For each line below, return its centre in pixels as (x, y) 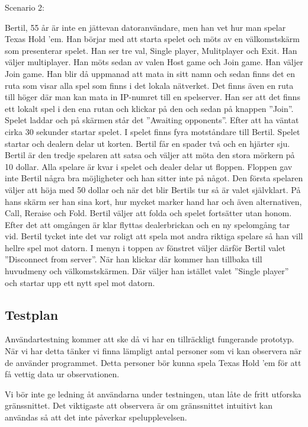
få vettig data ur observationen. (62, 374)
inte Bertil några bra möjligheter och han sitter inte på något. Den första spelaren (154, 178)
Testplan (32, 314)
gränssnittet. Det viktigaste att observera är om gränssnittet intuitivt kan (139, 405)
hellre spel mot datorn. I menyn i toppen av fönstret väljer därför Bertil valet (145, 247)
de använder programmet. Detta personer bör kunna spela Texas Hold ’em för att (153, 362)
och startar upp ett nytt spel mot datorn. (80, 282)
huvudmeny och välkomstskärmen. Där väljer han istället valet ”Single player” (147, 271)
